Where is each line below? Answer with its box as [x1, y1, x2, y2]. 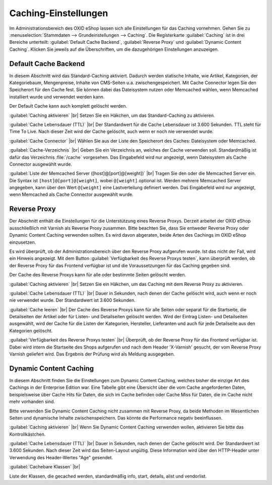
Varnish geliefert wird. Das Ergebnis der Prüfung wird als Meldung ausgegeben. [9, 351, 175, 357]
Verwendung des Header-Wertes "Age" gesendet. [9, 454, 113, 460]
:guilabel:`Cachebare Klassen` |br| [9, 464, 81, 470]
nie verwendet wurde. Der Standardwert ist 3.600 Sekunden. [9, 297, 135, 303]
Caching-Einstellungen [9, 8, 108, 19]
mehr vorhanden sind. [9, 398, 55, 405]
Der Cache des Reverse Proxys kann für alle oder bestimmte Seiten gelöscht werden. [9, 272, 186, 278]
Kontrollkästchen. [9, 431, 46, 437]
